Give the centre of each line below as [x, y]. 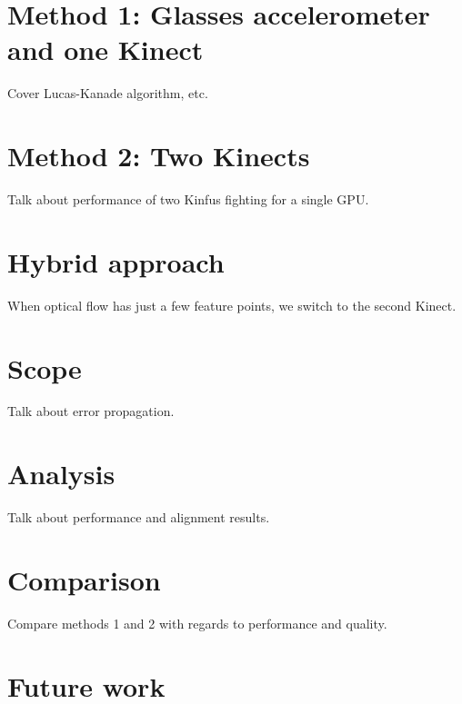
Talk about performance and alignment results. [139, 517]
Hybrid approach [116, 261]
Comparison [84, 579]
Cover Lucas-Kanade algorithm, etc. [108, 93]
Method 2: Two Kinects [159, 156]
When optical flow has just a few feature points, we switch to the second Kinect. [232, 305]
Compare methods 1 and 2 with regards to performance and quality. [197, 623]
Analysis [61, 474]
